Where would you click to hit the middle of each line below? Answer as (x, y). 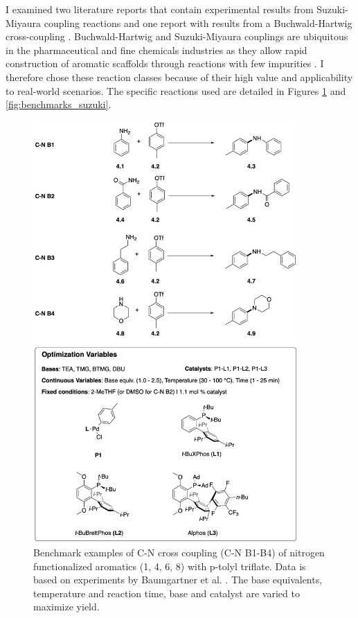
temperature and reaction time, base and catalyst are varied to (167, 593)
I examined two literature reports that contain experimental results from (160, 9)
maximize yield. (66, 607)
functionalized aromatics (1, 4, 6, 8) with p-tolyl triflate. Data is (170, 566)
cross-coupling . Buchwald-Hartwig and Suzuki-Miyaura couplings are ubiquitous (177, 36)
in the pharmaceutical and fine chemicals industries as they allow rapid (156, 50)
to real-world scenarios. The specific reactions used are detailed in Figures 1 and (176, 90)
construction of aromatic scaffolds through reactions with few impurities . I (165, 63)
